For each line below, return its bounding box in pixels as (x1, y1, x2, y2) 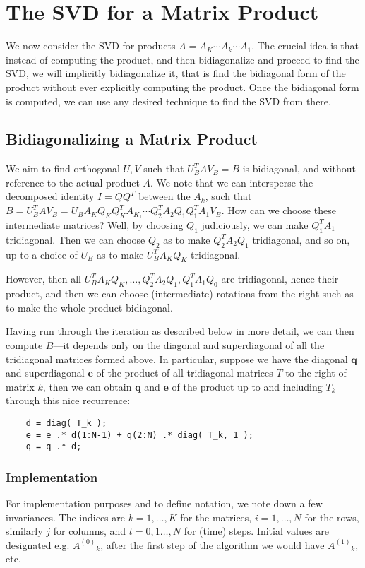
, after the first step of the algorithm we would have (100, 537, 325, 552)
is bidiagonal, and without (242, 161, 357, 176)
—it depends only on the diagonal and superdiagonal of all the (53, 337, 325, 352)
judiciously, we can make (201, 217, 309, 232)
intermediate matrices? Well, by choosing (6, 217, 184, 232)
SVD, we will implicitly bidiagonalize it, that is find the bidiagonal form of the (6, 66, 346, 81)
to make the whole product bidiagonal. (6, 300, 173, 314)
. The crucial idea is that (251, 38, 359, 53)
